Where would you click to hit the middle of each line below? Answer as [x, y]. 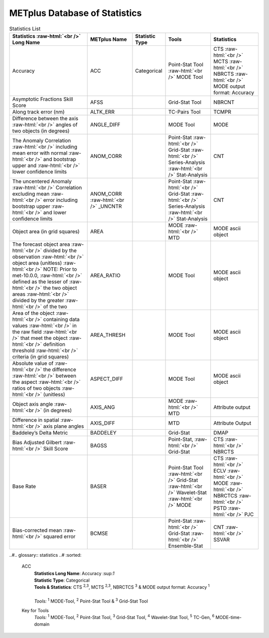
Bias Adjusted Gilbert [37, 442]
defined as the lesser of [40, 282]
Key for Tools [35, 610]
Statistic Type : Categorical [62, 580]
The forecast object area [41, 244]
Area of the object [33, 313]
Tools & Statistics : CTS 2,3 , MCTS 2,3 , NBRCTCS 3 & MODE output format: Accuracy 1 [122, 587]
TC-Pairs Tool [184, 112]
